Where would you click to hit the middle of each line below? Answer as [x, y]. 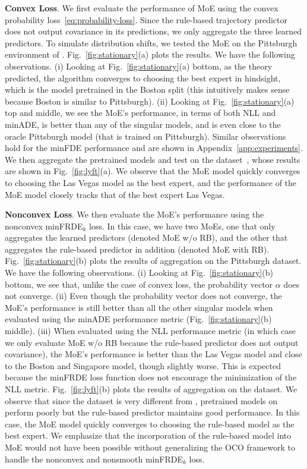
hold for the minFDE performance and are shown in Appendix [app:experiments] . [154, 148]
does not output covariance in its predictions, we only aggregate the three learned [153, 31]
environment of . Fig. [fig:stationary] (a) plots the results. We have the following [150, 54]
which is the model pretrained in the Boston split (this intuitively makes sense [147, 89]
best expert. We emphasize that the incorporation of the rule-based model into [148, 435]
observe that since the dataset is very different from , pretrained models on [141, 400]
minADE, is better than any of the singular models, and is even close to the [143, 124]
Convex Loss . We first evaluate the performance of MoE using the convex [142, 8]
